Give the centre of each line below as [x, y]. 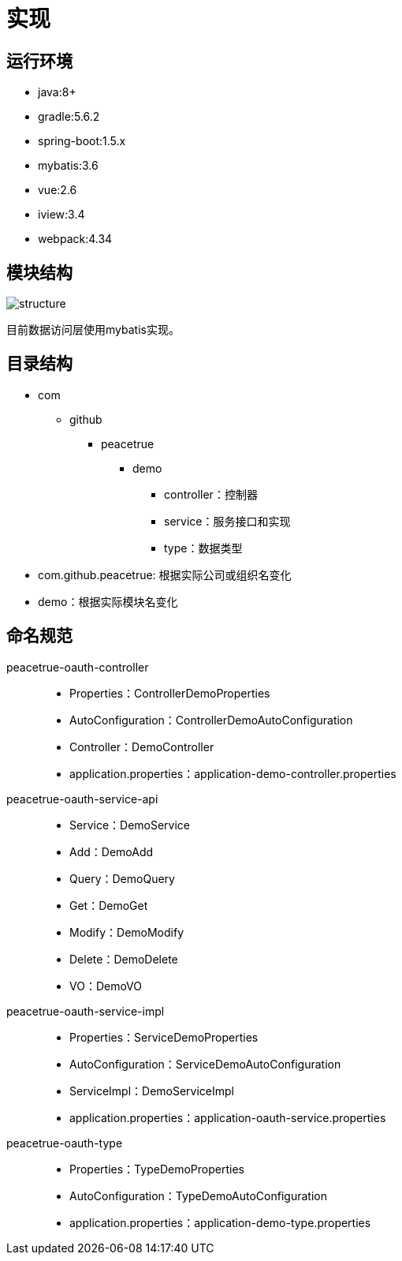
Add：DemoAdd [112, 851]
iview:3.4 [61, 215]
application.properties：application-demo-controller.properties [233, 773]
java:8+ [57, 92]
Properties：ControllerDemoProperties [170, 693]
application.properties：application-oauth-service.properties [228, 1117]
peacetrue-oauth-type [65, 1143]
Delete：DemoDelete [124, 959]
